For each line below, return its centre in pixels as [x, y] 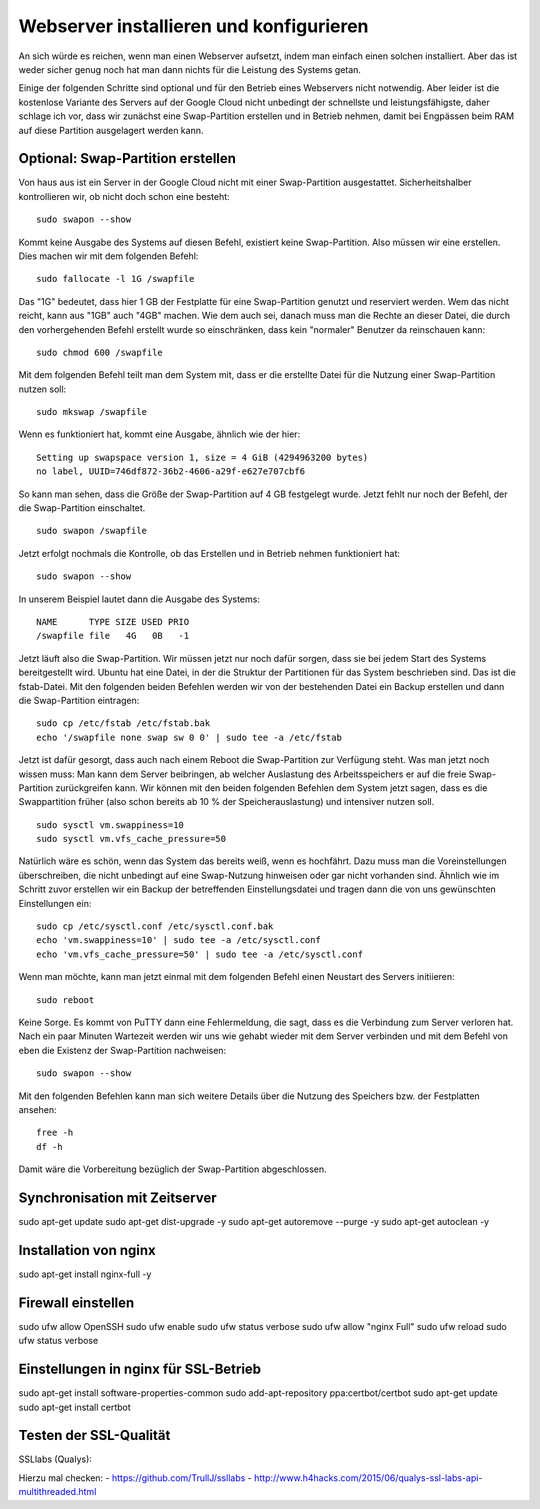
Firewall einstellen [76, 1302]
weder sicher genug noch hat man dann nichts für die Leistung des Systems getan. [190, 69]
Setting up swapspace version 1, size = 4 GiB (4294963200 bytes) [202, 457]
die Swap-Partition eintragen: [79, 700]
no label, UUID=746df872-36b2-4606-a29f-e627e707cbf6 [170, 471]
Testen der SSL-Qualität [94, 1435]
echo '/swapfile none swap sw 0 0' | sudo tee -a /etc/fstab [189, 737]
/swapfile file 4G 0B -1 [113, 636]
